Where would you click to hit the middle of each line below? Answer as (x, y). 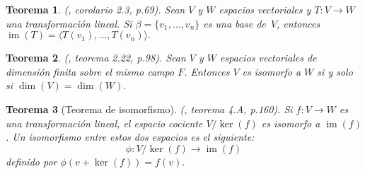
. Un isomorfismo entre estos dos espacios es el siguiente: (130, 137)
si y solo (335, 71)
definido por (31, 161)
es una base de (234, 23)
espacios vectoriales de (268, 58)
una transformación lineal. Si (69, 23)
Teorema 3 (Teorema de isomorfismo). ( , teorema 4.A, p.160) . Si (149, 109)
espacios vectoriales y (265, 9)
